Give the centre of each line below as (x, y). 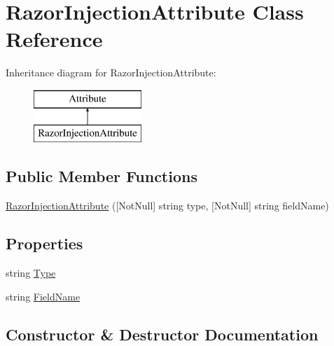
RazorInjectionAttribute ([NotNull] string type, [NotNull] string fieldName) (167, 206)
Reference (54, 39)
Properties (44, 243)
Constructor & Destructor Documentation (162, 334)
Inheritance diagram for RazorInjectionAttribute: (111, 72)
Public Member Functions (102, 176)
